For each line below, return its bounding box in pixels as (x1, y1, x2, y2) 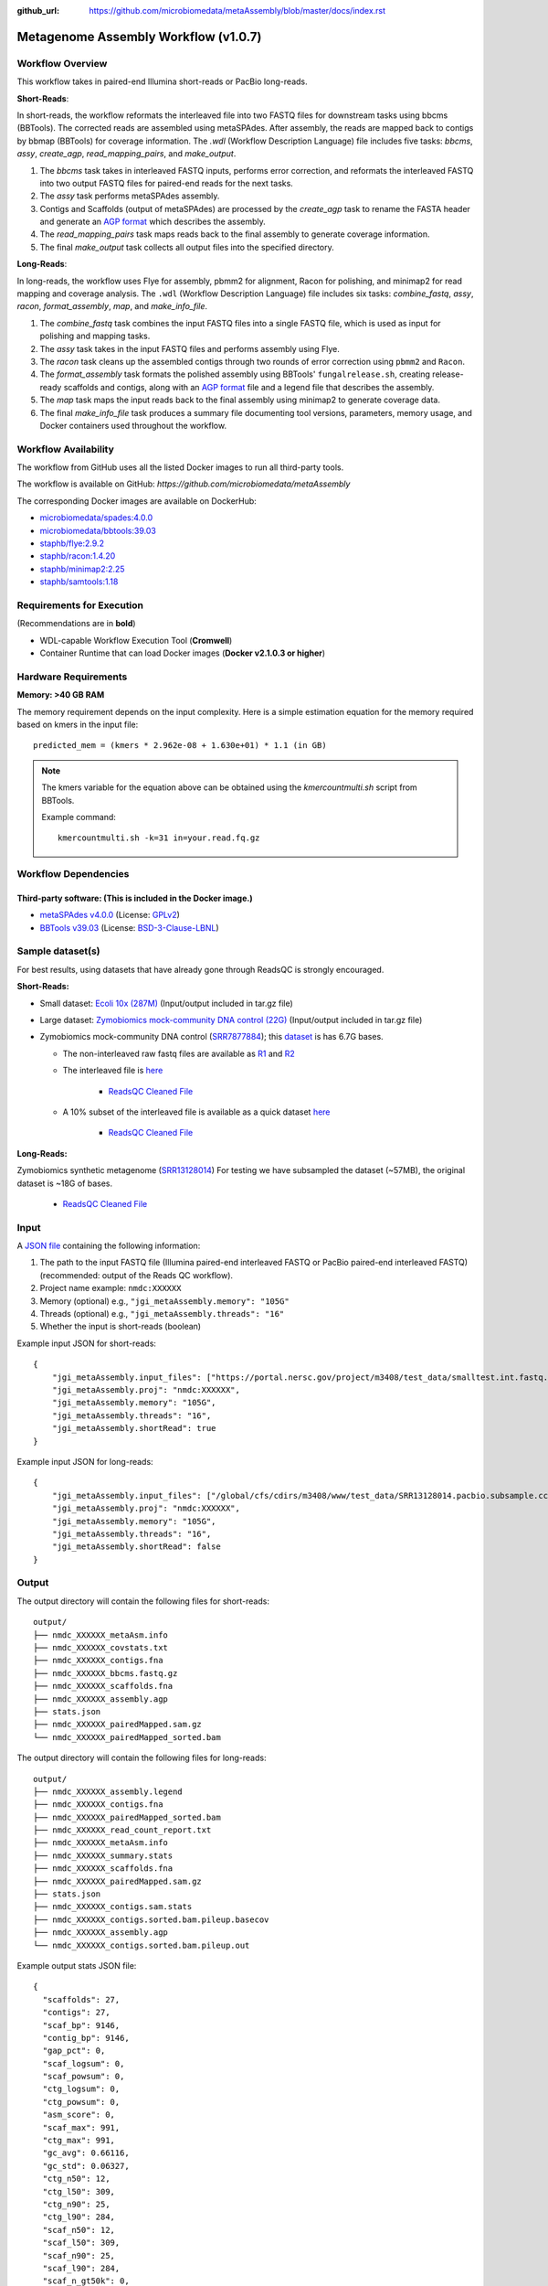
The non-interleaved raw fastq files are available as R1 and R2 (62, 1048, 296, 1059)
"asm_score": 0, (42, 2110, 116, 2120)
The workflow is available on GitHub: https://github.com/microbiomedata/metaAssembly (16, 478, 351, 489)
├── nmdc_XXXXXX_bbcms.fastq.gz (33, 1668, 178, 1678)
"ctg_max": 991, (42, 2135, 116, 2146)
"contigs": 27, (42, 2007, 111, 2018)
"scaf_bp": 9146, (42, 2020, 121, 2030)
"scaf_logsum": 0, (42, 2058, 125, 2068)
